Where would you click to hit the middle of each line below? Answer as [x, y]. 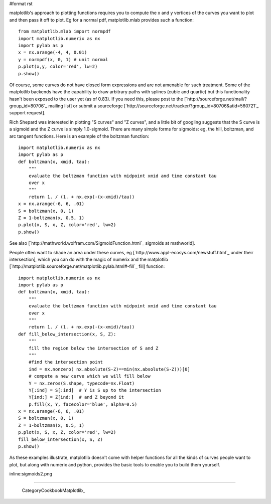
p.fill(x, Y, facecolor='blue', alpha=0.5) [83, 404]
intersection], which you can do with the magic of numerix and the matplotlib [89, 259]
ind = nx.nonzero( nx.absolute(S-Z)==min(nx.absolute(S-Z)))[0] [109, 369]
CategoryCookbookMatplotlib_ [53, 490]
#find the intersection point [65, 362]
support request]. [27, 113]
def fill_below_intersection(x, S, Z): [67, 334]
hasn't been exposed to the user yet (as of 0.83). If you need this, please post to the [96, 99]
